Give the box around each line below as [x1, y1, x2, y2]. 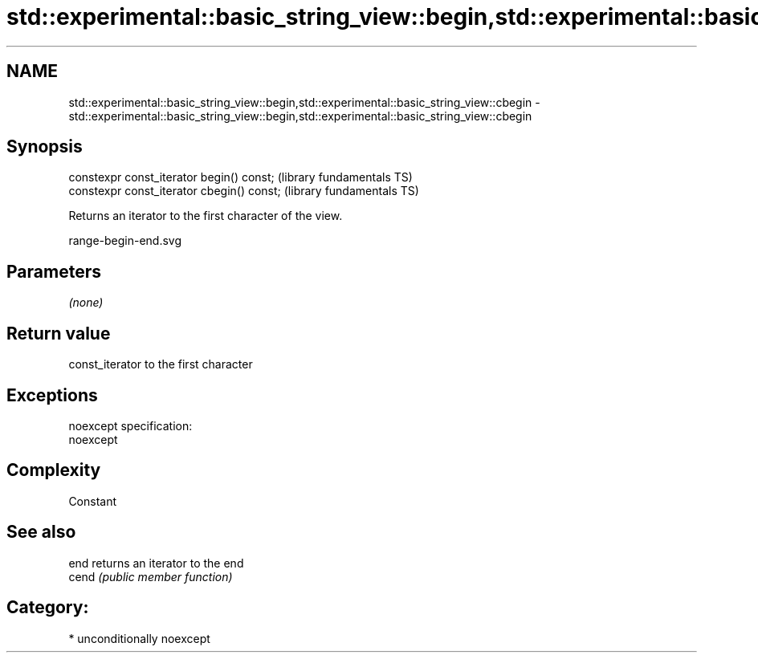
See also [6, 522, 76, 543]
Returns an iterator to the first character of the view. [68, 209, 343, 223]
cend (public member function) [68, 569, 233, 584]
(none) [68, 295, 104, 310]
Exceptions [6, 384, 98, 405]
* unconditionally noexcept [68, 631, 210, 645]
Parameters [6, 261, 101, 282]
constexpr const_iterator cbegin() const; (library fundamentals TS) [68, 184, 419, 198]
